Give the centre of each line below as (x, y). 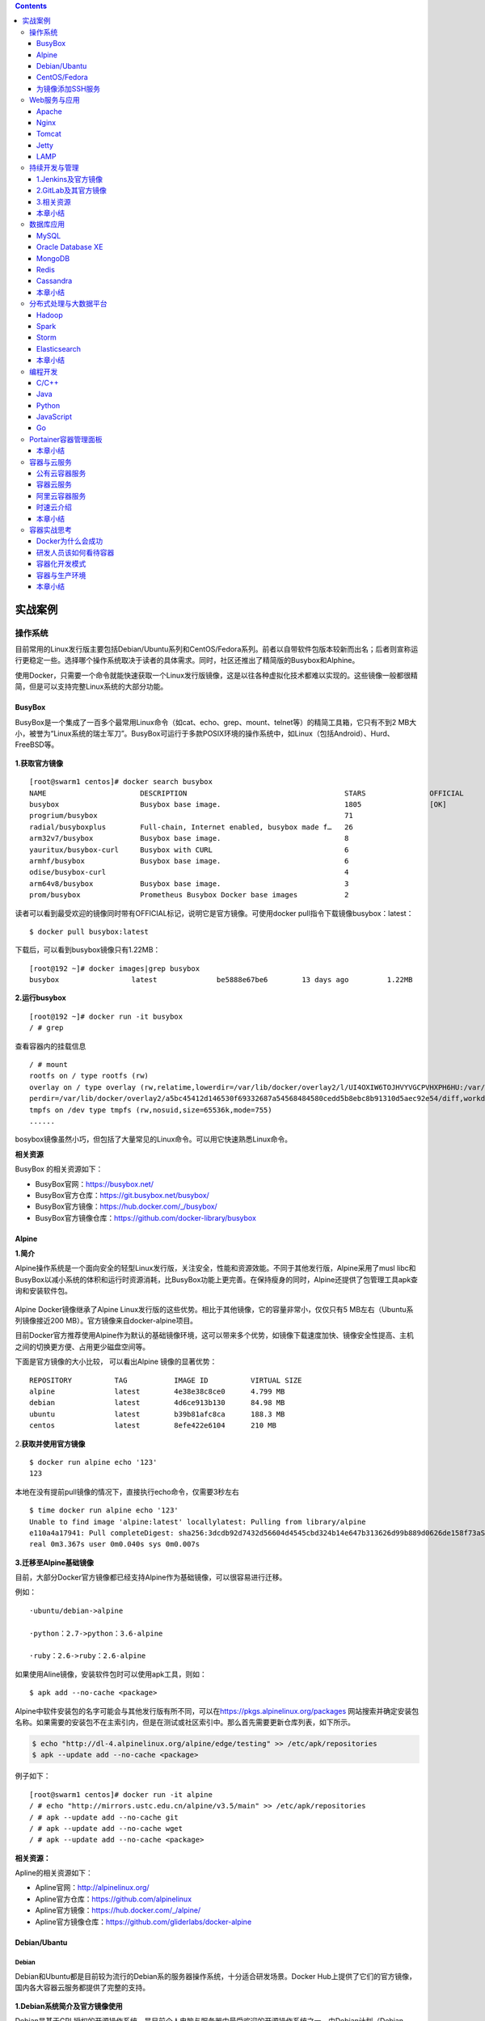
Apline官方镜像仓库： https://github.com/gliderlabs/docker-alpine (143, 1922)
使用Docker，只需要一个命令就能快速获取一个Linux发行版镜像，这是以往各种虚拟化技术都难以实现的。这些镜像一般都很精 (216, 675)
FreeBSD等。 (37, 745)
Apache (49, 111)
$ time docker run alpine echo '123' (104, 1510)
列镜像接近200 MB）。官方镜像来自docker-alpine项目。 (106, 1321)
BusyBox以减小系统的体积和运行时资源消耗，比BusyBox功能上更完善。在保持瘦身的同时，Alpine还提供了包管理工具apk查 (216, 1279)
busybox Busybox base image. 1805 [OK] (238, 804)
